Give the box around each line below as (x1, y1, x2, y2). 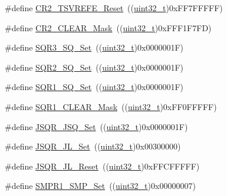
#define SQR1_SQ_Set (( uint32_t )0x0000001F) (5, 81, 184, 93)
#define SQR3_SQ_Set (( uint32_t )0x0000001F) (5, 41, 184, 54)
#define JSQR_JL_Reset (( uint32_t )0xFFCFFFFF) (5, 160, 200, 172)
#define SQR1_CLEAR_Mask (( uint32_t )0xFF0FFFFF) (5, 100, 217, 112)
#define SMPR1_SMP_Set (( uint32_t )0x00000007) (5, 180, 196, 192)
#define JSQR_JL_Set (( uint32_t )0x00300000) (5, 140, 181, 152)
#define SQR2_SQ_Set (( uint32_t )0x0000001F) (5, 61, 184, 73)
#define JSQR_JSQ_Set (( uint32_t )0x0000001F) (5, 120, 188, 132)
